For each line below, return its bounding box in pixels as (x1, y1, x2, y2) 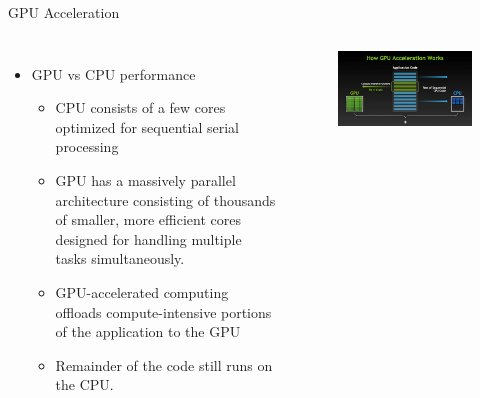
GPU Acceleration (8, 2, 120, 22)
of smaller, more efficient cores (55, 209, 241, 230)
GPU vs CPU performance (31, 63, 196, 84)
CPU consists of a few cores (55, 97, 226, 118)
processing (55, 136, 119, 157)
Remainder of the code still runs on (55, 354, 273, 375)
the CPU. (55, 374, 114, 395)
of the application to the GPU (55, 321, 241, 342)
